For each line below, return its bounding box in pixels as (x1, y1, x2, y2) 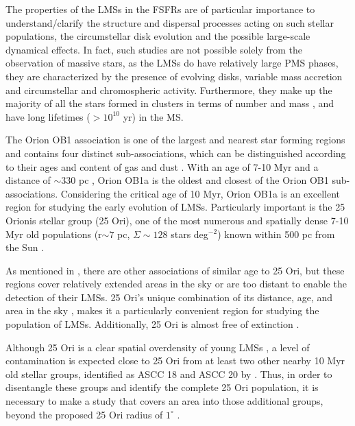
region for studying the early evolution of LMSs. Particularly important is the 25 (5, 200, 345, 214)
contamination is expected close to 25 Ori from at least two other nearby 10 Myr (5, 353, 345, 368)
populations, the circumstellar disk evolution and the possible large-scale (5, 29, 310, 43)
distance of (5, 173, 51, 187)
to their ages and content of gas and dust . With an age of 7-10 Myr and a (5, 159, 319, 174)
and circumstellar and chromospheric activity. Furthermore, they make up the (5, 82, 332, 97)
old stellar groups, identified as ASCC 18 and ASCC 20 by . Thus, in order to (5, 366, 332, 381)
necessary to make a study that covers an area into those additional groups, (5, 394, 323, 408)
